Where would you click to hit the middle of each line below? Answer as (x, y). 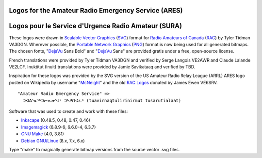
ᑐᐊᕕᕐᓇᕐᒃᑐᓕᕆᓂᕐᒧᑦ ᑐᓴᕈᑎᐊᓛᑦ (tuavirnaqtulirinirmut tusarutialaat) (102, 100)
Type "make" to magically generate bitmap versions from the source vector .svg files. (94, 150)
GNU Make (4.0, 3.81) (42, 134)
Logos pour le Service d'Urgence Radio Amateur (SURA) (95, 26)
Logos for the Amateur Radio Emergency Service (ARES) (96, 10)
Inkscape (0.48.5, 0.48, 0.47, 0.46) (56, 120)
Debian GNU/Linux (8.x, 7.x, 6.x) (53, 141)
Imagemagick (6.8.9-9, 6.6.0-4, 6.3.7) (58, 127)
